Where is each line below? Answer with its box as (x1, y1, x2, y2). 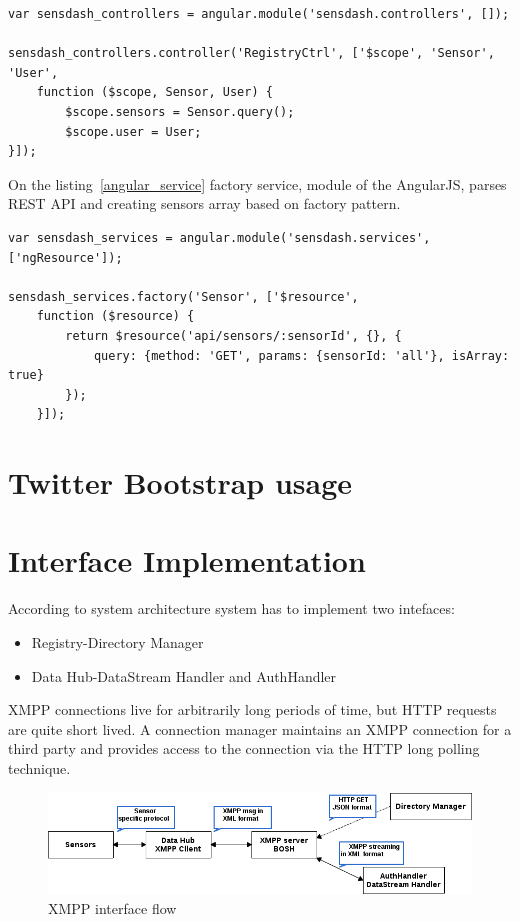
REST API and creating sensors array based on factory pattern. (8, 193, 401, 214)
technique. (8, 757, 71, 778)
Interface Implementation (8, 540, 366, 581)
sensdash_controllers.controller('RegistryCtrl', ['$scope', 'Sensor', (8, 46, 495, 61)
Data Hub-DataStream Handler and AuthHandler (31, 665, 337, 686)
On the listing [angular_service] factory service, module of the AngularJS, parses (8, 173, 507, 194)
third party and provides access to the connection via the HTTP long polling (8, 738, 480, 759)
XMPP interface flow (48, 897, 177, 918)
